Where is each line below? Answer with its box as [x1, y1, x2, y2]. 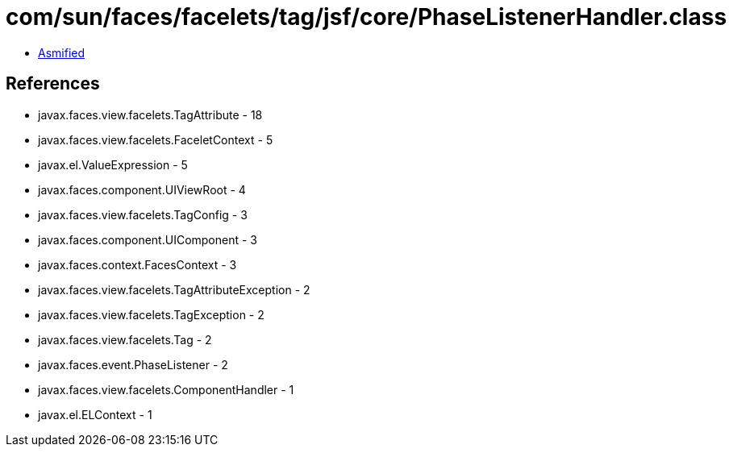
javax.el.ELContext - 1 [38, 407, 152, 422]
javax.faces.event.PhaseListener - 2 [38, 357, 228, 372]
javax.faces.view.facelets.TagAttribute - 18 [38, 107, 263, 122]
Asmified [38, 45, 85, 60]
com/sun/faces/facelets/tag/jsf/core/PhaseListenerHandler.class [6, 3, 727, 31]
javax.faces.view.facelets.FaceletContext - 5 [38, 132, 273, 147]
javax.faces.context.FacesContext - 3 [38, 257, 237, 272]
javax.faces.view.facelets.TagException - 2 [38, 307, 264, 322]
